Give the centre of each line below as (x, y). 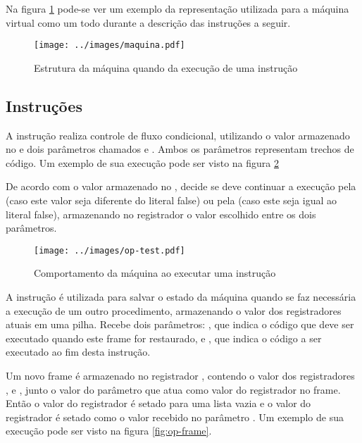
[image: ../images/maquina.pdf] (110, 45)
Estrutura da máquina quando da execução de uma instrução (166, 67)
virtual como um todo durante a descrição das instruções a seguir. (148, 22)
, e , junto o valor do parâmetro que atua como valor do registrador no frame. (173, 389)
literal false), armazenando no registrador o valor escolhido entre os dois (161, 214)
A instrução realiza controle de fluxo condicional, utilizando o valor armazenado (178, 135)
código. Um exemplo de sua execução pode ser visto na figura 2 (142, 162)
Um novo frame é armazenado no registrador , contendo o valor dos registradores (180, 376)
